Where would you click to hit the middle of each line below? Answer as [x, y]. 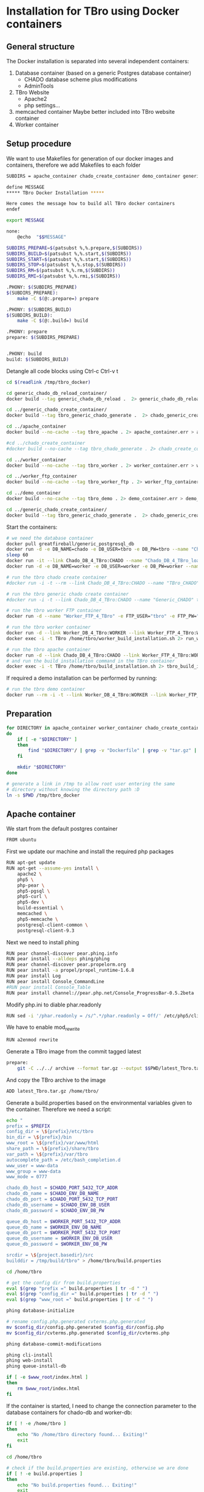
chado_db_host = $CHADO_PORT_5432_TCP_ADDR [62, 1188]
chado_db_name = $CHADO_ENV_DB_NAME [53, 1194]
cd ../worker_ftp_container [42, 476]
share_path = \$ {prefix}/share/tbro [53, 1149]
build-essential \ [40, 908]
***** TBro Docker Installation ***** [55, 193]
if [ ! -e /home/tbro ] [36, 1423]
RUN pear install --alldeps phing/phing [58, 959]
